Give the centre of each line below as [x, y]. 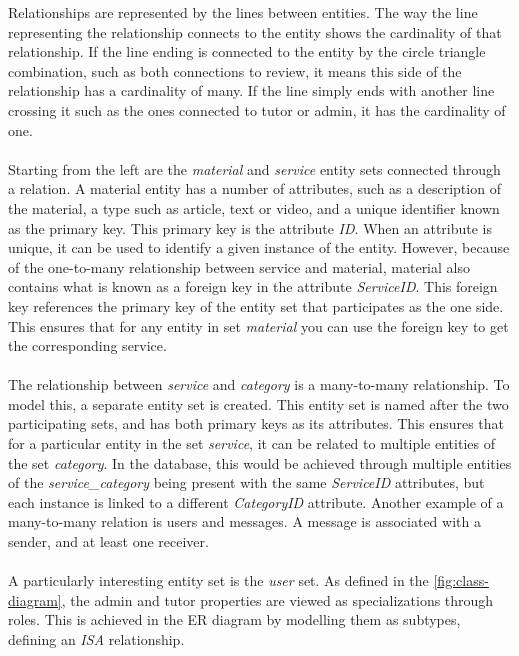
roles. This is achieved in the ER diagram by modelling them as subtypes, [234, 619]
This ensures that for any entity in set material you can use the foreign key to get [258, 325]
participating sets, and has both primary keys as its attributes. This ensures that [256, 423]
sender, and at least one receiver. [108, 541]
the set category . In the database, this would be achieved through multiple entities [260, 462]
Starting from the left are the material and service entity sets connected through [254, 168]
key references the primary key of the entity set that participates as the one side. [256, 305]
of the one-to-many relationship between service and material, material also [239, 266]
